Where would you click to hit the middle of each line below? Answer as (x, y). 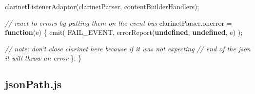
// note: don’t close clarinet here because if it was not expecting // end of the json (128, 48)
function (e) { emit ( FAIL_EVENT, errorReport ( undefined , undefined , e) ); (124, 32)
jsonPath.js (33, 84)
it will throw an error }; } (43, 58)
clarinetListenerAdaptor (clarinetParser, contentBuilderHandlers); (102, 6)
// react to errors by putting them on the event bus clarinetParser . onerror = (118, 23)
